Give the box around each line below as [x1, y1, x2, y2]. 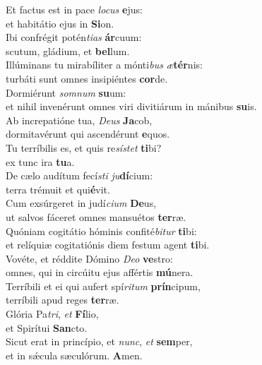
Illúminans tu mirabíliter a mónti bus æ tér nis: [6, 57, 203, 72]
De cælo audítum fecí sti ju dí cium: [6, 168, 153, 183]
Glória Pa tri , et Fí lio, [6, 306, 99, 321]
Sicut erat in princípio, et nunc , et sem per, [6, 334, 193, 349]
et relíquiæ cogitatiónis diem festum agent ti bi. [6, 237, 210, 252]
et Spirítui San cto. [6, 320, 88, 335]
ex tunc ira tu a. [6, 154, 75, 169]
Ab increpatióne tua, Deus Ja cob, [6, 112, 153, 127]
